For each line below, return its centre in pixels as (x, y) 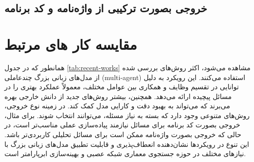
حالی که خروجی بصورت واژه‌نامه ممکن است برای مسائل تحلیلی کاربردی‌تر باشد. (123, 134)
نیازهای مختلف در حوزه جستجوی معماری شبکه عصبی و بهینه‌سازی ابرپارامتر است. (125, 153)
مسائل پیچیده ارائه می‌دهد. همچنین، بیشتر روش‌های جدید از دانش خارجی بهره (118, 96)
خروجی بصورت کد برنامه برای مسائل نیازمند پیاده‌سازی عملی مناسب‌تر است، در (122, 125)
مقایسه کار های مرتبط (71, 44)
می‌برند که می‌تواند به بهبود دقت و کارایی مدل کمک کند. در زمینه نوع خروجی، (117, 106)
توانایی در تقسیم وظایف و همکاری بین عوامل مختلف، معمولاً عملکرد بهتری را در (122, 87)
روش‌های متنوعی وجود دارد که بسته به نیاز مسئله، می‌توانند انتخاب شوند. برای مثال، (127, 115)
